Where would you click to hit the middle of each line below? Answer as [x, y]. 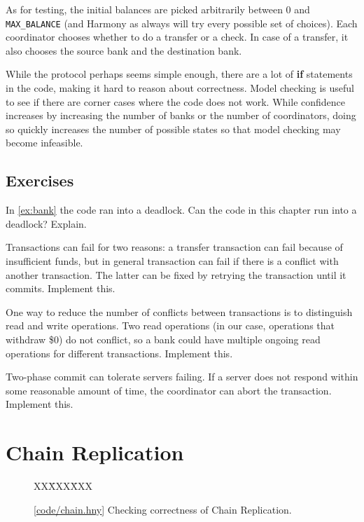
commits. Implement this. [61, 288]
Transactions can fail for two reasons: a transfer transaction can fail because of [174, 247]
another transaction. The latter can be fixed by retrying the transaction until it [176, 274]
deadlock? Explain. [46, 223]
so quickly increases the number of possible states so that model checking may [173, 129]
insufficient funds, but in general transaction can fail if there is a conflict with [172, 260]
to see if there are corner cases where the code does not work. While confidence [176, 101]
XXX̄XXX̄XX [63, 486]
